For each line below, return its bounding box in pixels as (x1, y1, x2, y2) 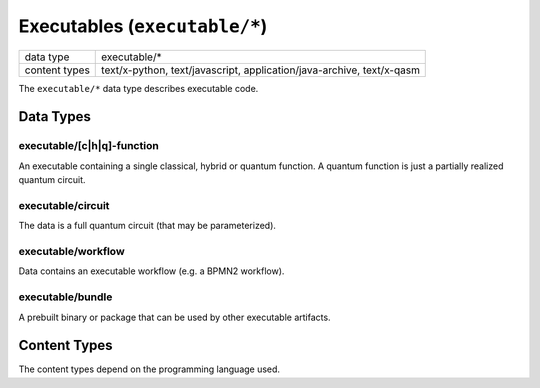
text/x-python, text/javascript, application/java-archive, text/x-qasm (101, 63, 420, 77)
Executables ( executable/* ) (18, 15, 268, 37)
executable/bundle (18, 290, 113, 304)
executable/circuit (18, 198, 110, 212)
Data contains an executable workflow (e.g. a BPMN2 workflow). (18, 265, 285, 277)
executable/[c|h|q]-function (18, 139, 159, 153)
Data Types (18, 108, 92, 125)
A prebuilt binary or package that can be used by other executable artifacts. (18, 311, 331, 323)
